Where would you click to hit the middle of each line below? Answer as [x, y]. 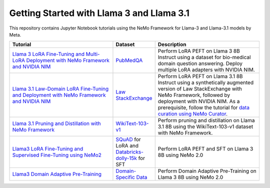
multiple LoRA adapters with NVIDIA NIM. [206, 70]
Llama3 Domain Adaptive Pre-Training [57, 174]
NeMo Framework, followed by [194, 95]
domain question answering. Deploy [200, 63]
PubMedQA [129, 60]
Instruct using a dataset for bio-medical [204, 57]
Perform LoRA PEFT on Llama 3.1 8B [200, 76]
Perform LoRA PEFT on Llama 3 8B [199, 51]
